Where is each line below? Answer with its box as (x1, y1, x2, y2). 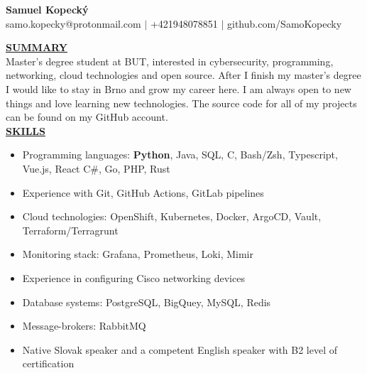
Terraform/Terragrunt (22, 222, 119, 237)
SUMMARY (6, 40, 67, 55)
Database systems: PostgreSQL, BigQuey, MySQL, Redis (22, 294, 271, 309)
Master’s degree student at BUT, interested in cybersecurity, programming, (6, 53, 334, 68)
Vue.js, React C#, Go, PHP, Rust (22, 161, 170, 175)
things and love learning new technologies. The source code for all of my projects (6, 95, 357, 110)
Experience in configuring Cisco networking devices (22, 270, 245, 285)
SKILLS (6, 123, 45, 138)
